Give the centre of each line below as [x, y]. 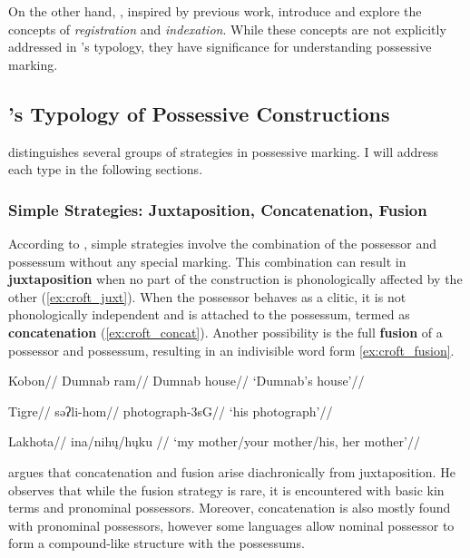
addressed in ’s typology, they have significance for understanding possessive [220, 47]
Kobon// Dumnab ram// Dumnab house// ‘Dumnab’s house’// [186, 381]
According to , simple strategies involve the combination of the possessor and [222, 243]
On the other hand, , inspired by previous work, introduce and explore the [215, 11]
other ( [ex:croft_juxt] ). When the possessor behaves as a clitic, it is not [207, 296]
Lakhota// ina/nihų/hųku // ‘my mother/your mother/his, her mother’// [214, 441]
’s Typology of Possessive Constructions [199, 113]
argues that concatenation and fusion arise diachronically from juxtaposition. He [232, 471]
